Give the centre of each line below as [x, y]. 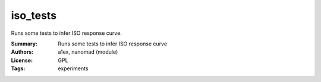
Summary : [24, 44]
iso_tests [34, 15]
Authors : [22, 52]
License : [22, 60]
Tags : [18, 68]
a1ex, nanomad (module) [88, 52]
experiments [73, 68]
